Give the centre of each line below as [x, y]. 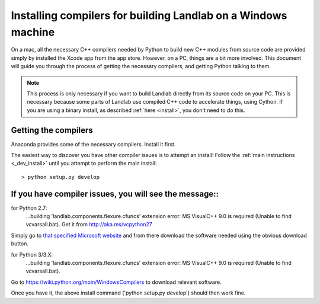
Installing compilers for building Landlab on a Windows [149, 15]
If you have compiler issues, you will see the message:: [115, 193]
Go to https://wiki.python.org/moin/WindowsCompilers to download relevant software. [116, 282]
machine [33, 32]
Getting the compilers [52, 130]
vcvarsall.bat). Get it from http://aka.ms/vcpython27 [89, 225]
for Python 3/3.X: [32, 254]
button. [20, 244]
